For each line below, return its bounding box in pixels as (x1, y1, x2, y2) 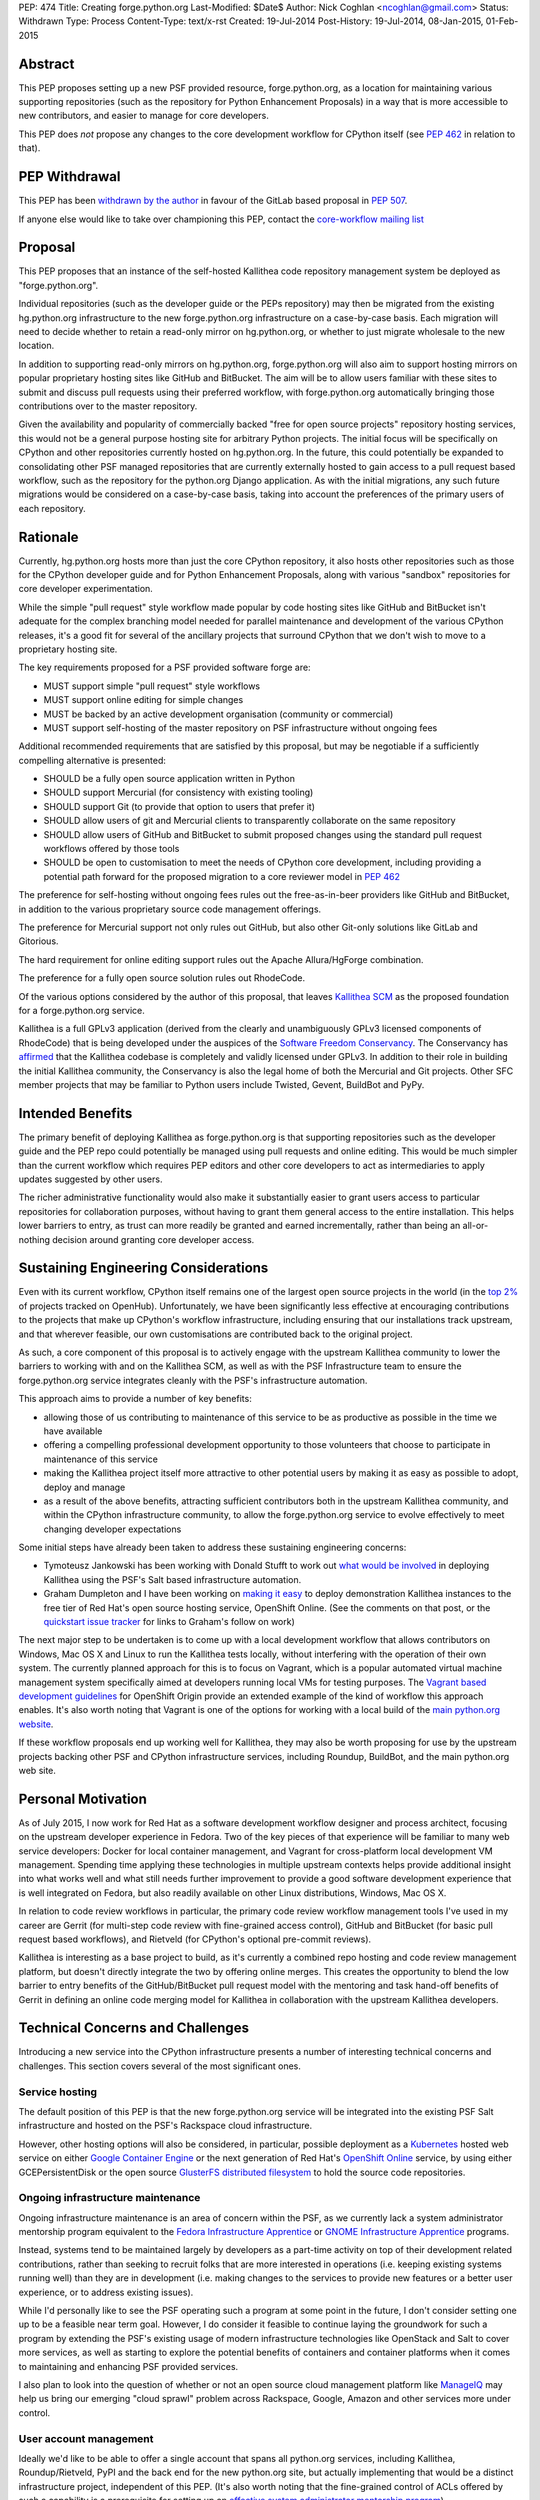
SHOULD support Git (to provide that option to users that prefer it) (43, 800, 315, 812)
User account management (18, 2431, 154, 2445)
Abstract (18, 55, 75, 72)
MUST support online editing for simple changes (43, 694, 244, 706)
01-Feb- (485, 15, 519, 27)
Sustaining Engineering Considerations (18, 1260, 269, 1277)
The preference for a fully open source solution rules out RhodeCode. (18, 972, 305, 984)
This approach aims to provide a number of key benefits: (18, 1393, 252, 1405)
